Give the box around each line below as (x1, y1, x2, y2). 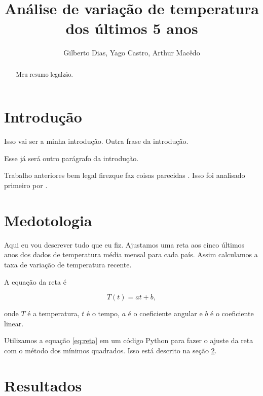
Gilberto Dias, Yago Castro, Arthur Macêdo (63, 47, 200, 58)
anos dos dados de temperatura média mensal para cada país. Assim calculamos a (4, 249, 258, 260)
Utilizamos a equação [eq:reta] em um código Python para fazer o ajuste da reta (4, 335, 253, 346)
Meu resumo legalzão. (16, 70, 73, 78)
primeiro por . (4, 180, 48, 191)
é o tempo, (87, 308, 120, 319)
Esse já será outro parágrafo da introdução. (4, 153, 139, 163)
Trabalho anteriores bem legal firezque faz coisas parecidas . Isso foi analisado (4, 170, 245, 180)
